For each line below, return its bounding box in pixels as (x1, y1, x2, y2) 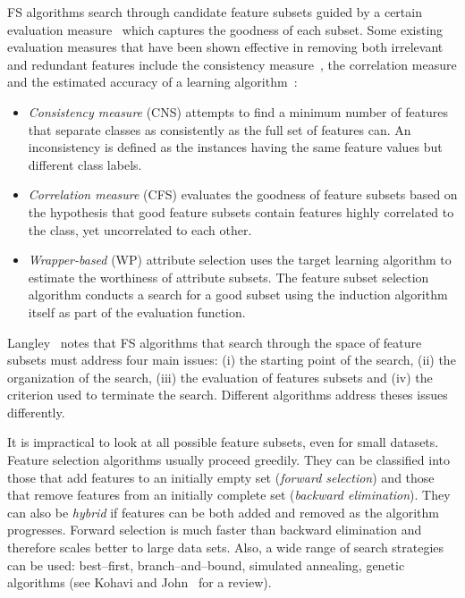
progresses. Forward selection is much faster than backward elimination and (7, 520, 422, 539)
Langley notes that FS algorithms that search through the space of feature (7, 333, 422, 351)
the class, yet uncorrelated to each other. (28, 220, 252, 239)
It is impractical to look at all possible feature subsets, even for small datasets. (7, 433, 439, 451)
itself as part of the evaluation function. (28, 302, 246, 321)
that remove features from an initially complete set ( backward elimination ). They (7, 485, 451, 504)
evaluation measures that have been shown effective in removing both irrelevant (7, 38, 444, 56)
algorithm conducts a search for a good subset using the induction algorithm (28, 285, 448, 304)
